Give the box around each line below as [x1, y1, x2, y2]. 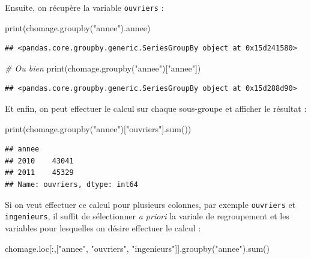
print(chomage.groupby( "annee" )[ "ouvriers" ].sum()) [5, 122, 192, 135]
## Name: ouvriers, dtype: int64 [5, 180, 138, 189]
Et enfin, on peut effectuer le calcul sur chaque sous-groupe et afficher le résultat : [5, 102, 307, 115]
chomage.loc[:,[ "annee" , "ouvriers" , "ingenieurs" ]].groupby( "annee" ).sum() [5, 242, 270, 254]
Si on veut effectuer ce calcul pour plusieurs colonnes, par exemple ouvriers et [5, 198, 296, 210]
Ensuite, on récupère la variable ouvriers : [5, 1, 164, 13]
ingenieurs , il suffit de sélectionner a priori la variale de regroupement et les [5, 210, 289, 222]
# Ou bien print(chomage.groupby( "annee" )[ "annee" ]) [5, 61, 201, 74]
